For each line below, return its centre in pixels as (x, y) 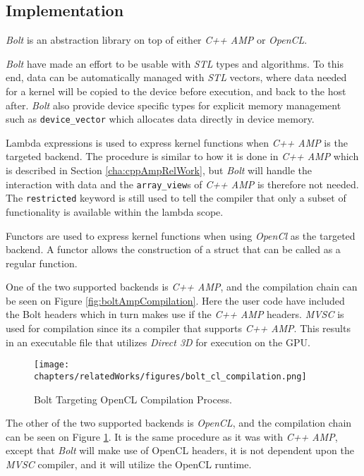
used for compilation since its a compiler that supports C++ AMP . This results (178, 328)
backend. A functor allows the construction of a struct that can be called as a (173, 249)
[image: (52, 365)
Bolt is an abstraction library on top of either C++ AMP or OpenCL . (157, 40)
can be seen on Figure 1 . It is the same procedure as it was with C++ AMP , (172, 436)
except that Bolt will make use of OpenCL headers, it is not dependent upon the (180, 450)
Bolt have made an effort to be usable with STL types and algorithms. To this (175, 63)
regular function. (42, 263)
